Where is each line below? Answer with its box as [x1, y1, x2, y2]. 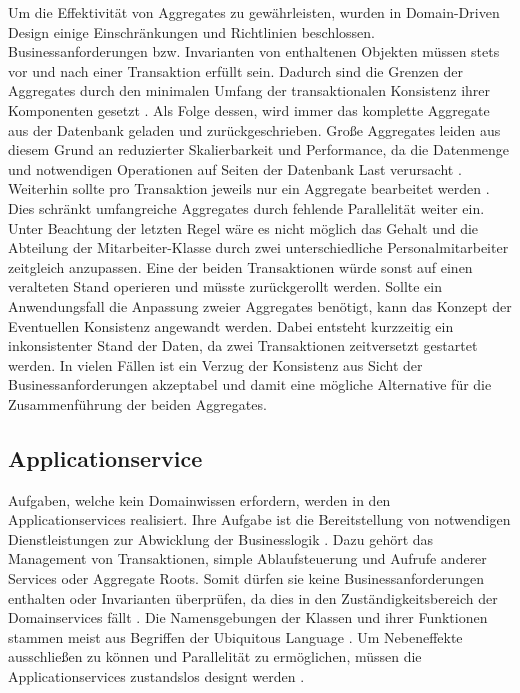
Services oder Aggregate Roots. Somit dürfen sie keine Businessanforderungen [8, 568, 484, 589]
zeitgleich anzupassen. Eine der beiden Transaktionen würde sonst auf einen [8, 256, 473, 277]
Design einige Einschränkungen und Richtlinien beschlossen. [8, 21, 375, 42]
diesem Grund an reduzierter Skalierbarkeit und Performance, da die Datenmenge [8, 139, 510, 160]
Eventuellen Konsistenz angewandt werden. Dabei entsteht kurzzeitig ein [8, 315, 454, 336]
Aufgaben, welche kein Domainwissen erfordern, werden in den [8, 489, 391, 510]
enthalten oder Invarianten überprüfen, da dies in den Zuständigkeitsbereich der [8, 587, 498, 608]
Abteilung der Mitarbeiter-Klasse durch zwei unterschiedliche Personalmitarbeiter [8, 237, 509, 258]
